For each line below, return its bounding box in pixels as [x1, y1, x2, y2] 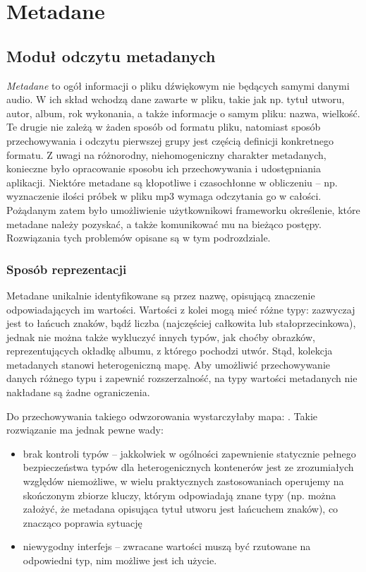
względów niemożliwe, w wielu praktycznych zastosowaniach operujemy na [23, 474, 344, 489]
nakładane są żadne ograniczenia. [6, 385, 150, 400]
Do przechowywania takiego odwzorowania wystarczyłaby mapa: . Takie [6, 408, 318, 423]
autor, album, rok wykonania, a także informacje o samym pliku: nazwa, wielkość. [6, 105, 360, 120]
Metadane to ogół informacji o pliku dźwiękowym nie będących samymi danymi [6, 78, 350, 93]
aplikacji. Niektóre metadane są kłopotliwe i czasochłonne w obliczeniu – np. [6, 174, 338, 189]
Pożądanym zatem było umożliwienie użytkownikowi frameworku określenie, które [6, 202, 360, 217]
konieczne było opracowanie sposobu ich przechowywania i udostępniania [6, 161, 322, 176]
